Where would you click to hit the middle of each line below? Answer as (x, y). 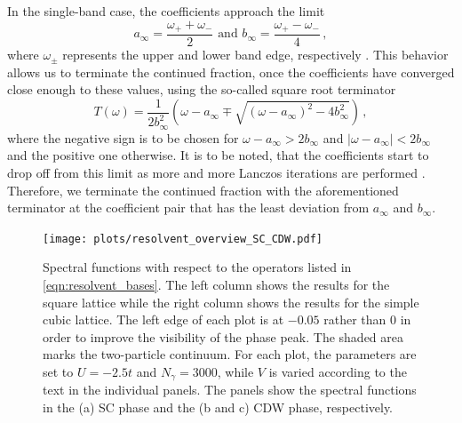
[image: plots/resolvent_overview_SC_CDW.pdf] (183, 239)
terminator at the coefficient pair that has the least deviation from (188, 208)
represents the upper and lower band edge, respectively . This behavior (255, 55)
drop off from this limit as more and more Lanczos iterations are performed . (216, 172)
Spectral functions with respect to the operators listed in (197, 267)
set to (58, 371)
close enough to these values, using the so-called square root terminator (202, 89)
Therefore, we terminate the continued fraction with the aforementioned (203, 190)
